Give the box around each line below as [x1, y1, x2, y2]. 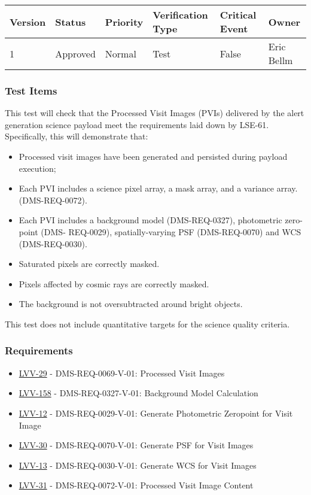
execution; [19, 162, 56, 174]
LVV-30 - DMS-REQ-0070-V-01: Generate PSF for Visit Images [19, 439, 254, 451]
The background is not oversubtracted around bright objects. [19, 297, 243, 310]
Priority [105, 14, 144, 29]
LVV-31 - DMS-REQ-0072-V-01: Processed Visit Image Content [19, 479, 254, 491]
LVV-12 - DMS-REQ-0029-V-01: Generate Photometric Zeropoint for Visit [19, 406, 293, 419]
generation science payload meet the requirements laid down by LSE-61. [5, 118, 269, 130]
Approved [55, 46, 96, 60]
